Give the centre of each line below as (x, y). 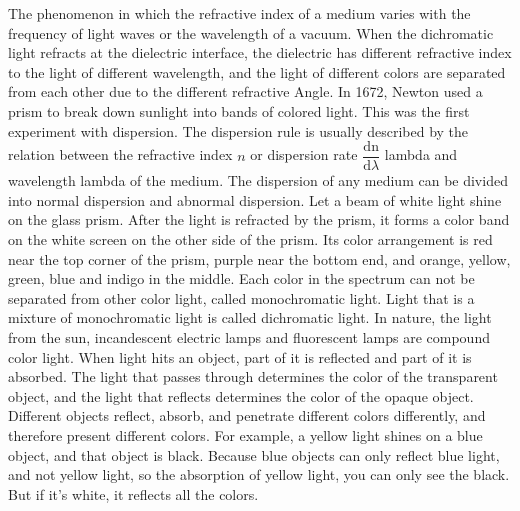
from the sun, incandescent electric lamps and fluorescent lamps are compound (249, 336)
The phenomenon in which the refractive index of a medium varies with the (239, 13)
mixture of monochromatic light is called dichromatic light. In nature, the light (250, 317)
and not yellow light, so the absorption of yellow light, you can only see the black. (259, 474)
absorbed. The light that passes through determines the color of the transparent (253, 376)
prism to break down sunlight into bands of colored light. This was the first (239, 110)
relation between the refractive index (120, 154)
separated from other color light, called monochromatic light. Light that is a (241, 297)
